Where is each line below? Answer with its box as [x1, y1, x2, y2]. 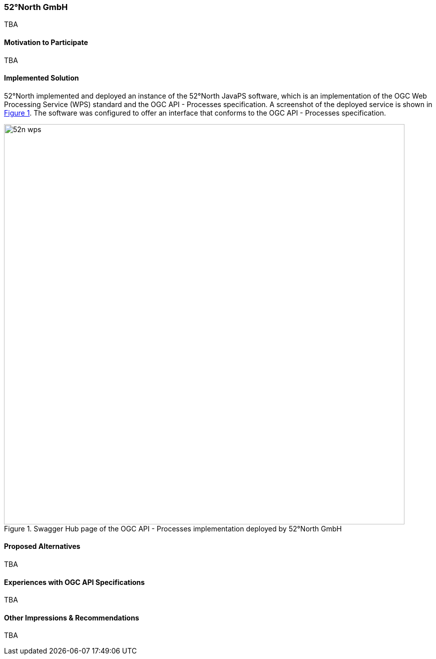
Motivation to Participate [4, 38, 88, 47]
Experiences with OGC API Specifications [4, 577, 145, 586]
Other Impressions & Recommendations [4, 613, 139, 622]
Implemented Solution [4, 74, 79, 83]
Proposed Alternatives [4, 542, 81, 551]
